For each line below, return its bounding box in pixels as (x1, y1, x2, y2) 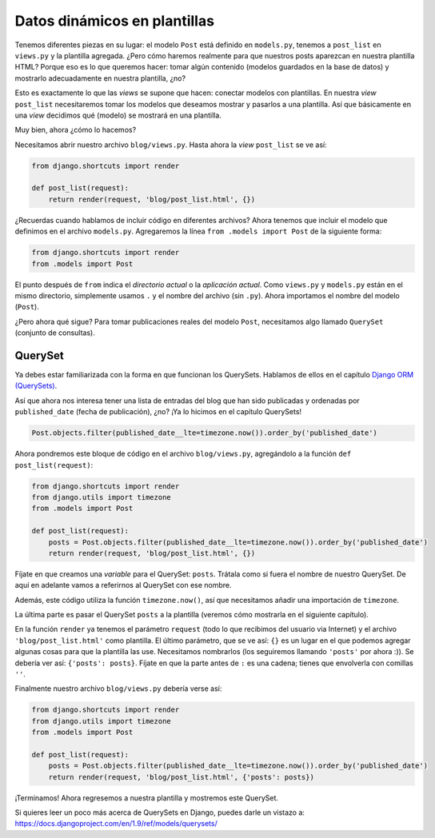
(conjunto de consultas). (14, 328, 95, 337)
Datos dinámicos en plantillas (14, 12, 215, 30)
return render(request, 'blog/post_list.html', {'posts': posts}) (48, 772, 315, 781)
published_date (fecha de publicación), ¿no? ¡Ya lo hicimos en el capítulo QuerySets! (14, 407, 302, 417)
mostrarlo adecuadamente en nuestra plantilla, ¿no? (14, 73, 186, 83)
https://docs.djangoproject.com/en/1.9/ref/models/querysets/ (14, 819, 217, 828)
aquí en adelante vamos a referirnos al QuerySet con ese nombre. (14, 581, 232, 590)
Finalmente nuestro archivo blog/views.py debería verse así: (14, 684, 222, 693)
